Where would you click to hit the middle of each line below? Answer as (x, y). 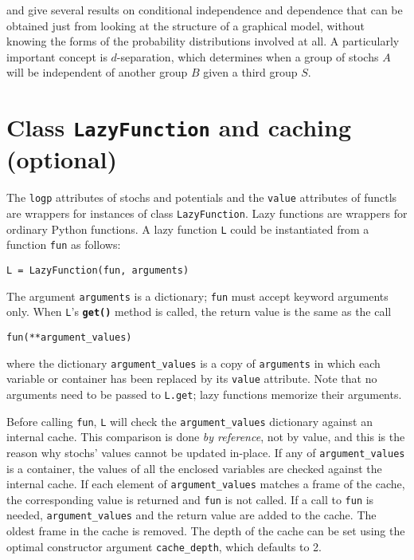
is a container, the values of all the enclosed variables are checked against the (194, 468)
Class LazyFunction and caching (179, 127)
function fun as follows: (64, 245)
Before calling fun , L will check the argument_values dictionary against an (189, 421)
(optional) (62, 159)
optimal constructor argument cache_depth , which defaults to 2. (164, 546)
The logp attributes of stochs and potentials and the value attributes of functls (202, 197)
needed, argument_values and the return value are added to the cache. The (191, 515)
